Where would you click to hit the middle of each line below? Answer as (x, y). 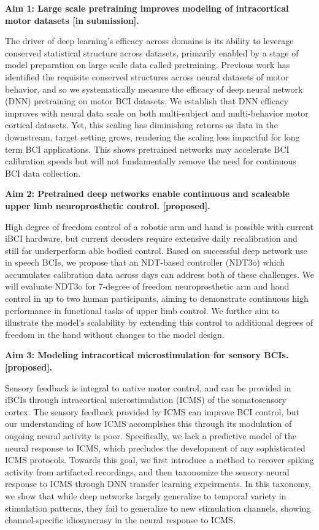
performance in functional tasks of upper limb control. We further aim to (142, 310)
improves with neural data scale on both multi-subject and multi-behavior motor (157, 113)
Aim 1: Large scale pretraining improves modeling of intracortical (147, 8)
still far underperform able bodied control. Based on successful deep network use (156, 250)
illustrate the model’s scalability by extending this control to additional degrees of (159, 322)
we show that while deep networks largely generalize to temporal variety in (146, 495)
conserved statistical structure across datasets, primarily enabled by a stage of (152, 52)
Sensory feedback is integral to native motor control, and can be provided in (148, 387)
